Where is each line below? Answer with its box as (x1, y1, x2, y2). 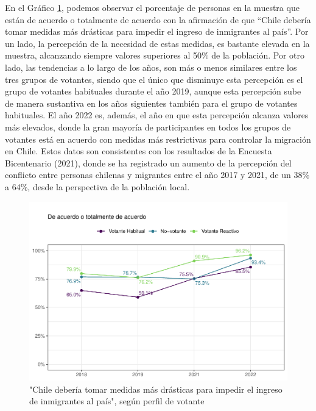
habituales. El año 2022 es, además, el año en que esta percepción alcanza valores (5, 109, 309, 121)
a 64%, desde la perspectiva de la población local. (5, 180, 190, 193)
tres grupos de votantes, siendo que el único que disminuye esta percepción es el (5, 73, 303, 85)
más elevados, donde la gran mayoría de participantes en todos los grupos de (5, 120, 291, 133)
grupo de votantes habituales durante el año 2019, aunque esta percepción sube (5, 85, 301, 98)
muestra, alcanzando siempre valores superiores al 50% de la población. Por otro (5, 49, 304, 62)
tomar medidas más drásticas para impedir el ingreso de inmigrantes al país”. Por (5, 25, 309, 38)
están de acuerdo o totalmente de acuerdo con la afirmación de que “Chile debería (5, 13, 311, 26)
